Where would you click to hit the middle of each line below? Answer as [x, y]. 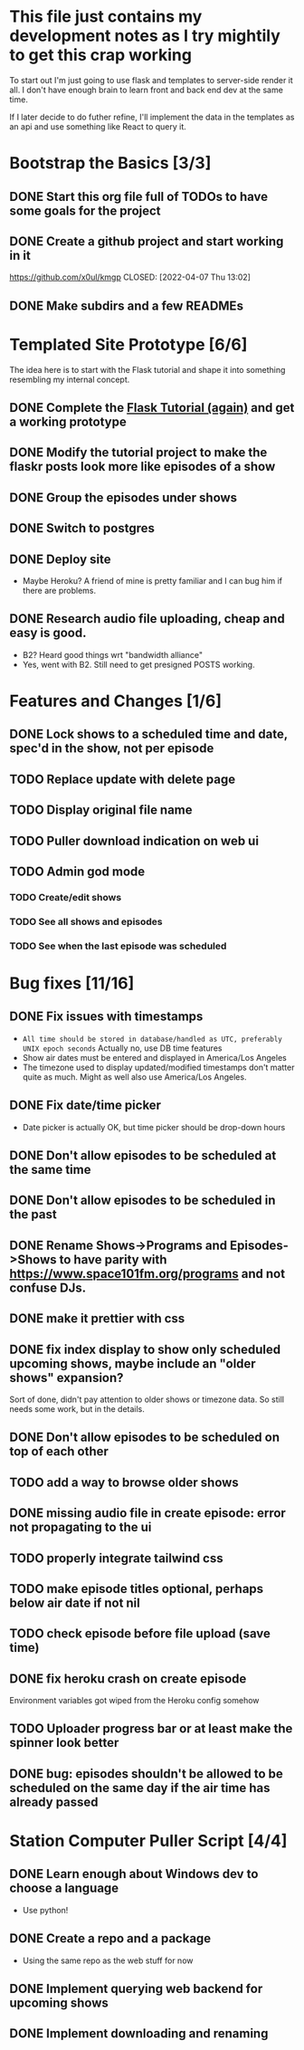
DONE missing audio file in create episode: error [148, 1513]
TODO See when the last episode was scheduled [118, 946]
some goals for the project [85, 210]
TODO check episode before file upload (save [140, 1634]
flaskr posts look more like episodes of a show [142, 467]
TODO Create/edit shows [66, 897]
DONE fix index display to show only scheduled [145, 1349]
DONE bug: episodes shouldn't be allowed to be [146, 1773]
